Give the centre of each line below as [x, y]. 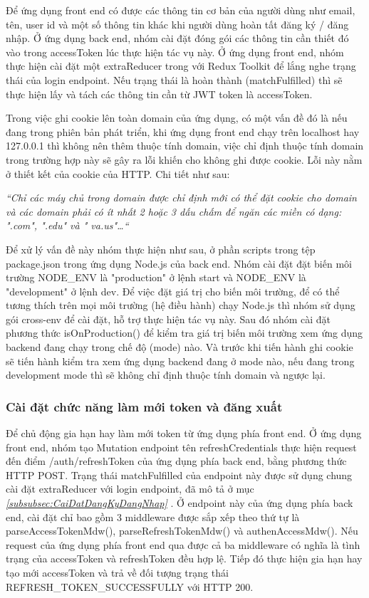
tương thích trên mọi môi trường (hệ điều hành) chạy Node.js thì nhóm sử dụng [181, 305]
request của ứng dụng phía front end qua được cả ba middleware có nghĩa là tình [183, 544]
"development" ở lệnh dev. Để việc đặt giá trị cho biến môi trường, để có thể [173, 291]
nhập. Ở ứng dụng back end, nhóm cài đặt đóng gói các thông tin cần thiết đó [177, 38]
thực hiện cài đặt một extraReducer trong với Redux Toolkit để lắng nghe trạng [181, 66]
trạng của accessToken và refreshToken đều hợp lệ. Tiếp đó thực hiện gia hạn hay [184, 558]
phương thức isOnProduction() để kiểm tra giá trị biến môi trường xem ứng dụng [184, 333]
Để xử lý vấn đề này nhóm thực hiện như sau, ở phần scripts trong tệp [161, 249]
